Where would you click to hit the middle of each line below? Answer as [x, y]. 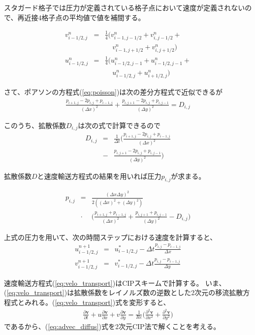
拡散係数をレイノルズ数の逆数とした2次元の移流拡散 [159, 292]
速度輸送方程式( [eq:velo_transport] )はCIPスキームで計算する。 [104, 283]
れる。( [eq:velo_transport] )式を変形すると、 [101, 302]
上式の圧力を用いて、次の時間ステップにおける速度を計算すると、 [111, 237]
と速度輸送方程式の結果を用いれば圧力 [99, 176]
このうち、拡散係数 [35, 125]
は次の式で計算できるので [119, 125]
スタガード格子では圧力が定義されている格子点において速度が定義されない [125, 7]
